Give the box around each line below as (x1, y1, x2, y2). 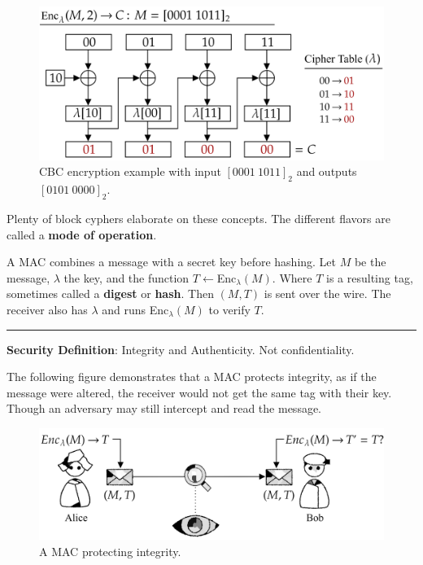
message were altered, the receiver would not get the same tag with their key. (7, 383, 392, 401)
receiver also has (7, 300, 88, 318)
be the (354, 253, 386, 270)
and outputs (296, 163, 357, 180)
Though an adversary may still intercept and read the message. (7, 400, 322, 417)
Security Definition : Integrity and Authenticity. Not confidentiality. (7, 340, 355, 357)
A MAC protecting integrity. (39, 543, 181, 559)
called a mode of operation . (7, 226, 157, 243)
